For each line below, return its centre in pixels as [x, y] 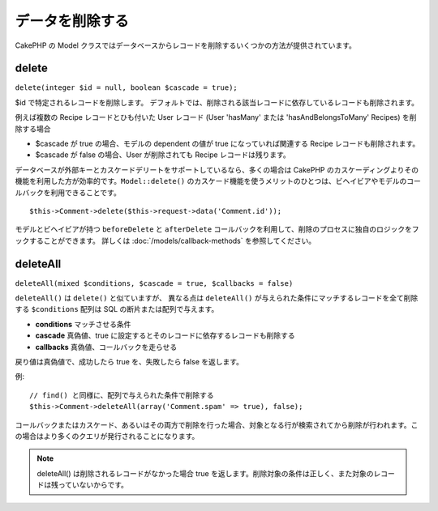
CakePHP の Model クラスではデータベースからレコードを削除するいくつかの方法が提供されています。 [186, 45]
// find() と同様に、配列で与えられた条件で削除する [122, 395]
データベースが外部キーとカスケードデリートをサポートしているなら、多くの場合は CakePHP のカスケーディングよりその [217, 169]
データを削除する [72, 21]
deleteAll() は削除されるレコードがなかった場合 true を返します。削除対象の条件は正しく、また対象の [205, 473]
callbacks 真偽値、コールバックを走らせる [106, 347]
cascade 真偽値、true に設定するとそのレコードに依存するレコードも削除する [165, 335]
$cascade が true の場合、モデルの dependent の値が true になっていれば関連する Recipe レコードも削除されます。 [228, 144]
